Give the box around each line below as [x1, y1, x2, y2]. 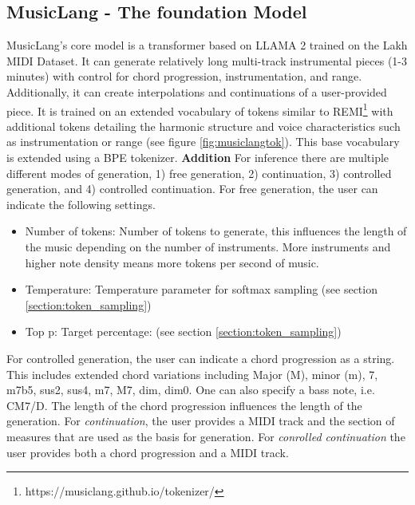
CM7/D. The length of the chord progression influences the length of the [6, 397, 362, 413]
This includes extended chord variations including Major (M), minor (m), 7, [6, 365, 378, 382]
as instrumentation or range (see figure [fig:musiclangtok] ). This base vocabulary [6, 133, 400, 150]
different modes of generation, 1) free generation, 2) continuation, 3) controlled [6, 164, 392, 181]
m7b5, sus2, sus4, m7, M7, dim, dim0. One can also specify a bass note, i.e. [6, 381, 375, 398]
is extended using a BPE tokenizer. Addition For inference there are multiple [6, 149, 389, 166]
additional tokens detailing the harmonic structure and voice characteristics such [6, 117, 401, 134]
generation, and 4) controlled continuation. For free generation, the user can [6, 180, 378, 197]
